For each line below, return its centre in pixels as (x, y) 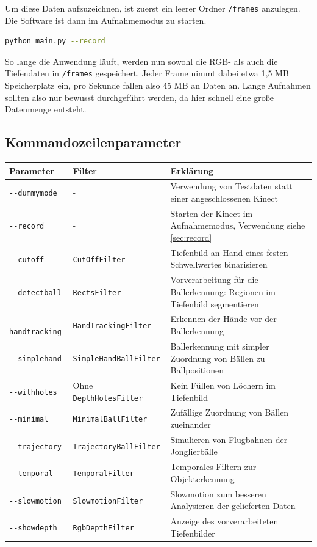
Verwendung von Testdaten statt (231, 186)
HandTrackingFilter (112, 326)
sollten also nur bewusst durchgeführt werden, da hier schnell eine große (139, 97)
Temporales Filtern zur (213, 467)
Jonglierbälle (194, 451)
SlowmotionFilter (108, 501)
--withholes (33, 392)
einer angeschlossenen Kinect (224, 198)
